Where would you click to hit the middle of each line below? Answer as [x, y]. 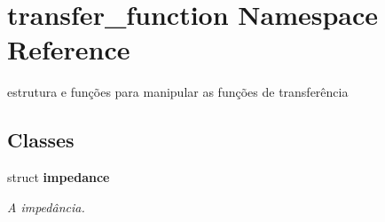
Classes [41, 140]
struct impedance [59, 177]
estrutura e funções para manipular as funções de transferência [178, 92]
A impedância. [46, 206]
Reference [69, 49]
